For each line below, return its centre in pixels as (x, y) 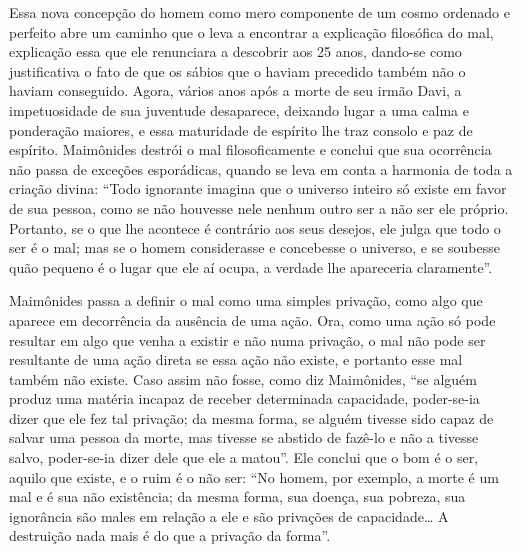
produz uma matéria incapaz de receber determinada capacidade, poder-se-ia (244, 398)
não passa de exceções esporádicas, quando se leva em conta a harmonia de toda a (261, 168)
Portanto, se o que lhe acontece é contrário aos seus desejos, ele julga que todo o (255, 227)
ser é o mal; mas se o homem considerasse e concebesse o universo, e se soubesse (254, 247)
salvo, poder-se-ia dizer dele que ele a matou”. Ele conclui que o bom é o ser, (244, 457)
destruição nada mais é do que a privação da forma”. (170, 535)
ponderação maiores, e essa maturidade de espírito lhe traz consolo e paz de (241, 129)
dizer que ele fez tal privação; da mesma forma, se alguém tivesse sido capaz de (251, 417)
